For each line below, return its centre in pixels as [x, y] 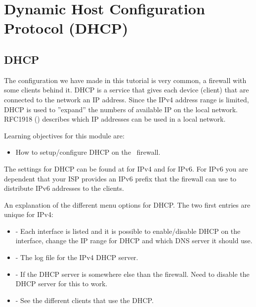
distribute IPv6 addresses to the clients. [64, 188]
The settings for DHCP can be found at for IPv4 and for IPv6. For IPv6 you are [126, 168]
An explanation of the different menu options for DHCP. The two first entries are [127, 204]
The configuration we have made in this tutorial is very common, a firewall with [125, 80]
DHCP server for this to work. [62, 284]
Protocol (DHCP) [66, 28]
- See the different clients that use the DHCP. [85, 300]
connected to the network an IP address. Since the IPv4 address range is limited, [127, 99]
